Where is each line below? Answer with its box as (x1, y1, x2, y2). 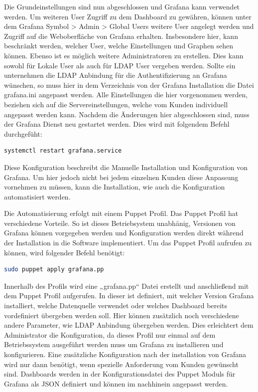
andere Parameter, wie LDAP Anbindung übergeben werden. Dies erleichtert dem (4, 320, 254, 330)
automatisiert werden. (4, 191, 71, 201)
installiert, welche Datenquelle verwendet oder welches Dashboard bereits (4, 300, 228, 311)
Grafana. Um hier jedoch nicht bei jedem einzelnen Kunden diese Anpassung (4, 172, 239, 182)
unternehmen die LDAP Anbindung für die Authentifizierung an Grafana (4, 70, 227, 80)
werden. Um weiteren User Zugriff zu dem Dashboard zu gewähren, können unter (4, 11, 252, 21)
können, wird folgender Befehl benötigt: (4, 247, 125, 257)
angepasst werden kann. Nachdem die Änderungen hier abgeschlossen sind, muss (4, 109, 250, 119)
